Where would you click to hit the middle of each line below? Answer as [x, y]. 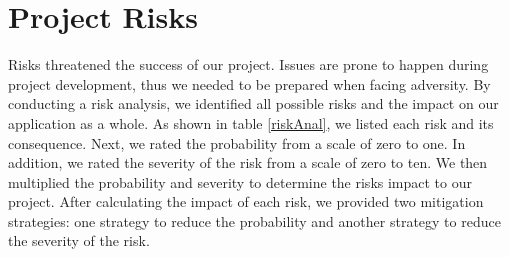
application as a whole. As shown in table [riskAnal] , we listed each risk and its [251, 122]
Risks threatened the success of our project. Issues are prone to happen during [248, 64]
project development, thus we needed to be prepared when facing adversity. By [249, 83]
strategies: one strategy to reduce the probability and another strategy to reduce [254, 220]
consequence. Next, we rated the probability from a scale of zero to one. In [237, 142]
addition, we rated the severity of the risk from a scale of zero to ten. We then [248, 162]
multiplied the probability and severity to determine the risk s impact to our [240, 181]
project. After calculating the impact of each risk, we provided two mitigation [246, 201]
